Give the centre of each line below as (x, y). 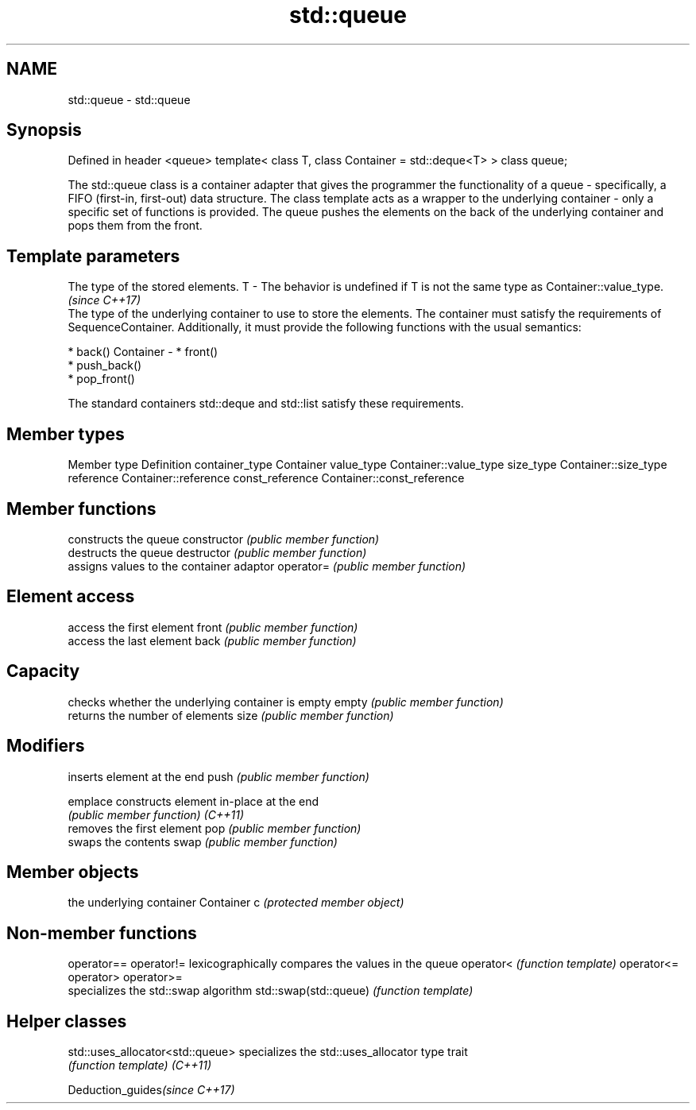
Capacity (43, 671)
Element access (71, 597)
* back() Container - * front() (143, 352)
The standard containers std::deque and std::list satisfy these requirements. (266, 404)
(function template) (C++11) (140, 1066)
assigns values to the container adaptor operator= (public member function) (267, 566)
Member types (66, 434)
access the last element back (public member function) (212, 640)
